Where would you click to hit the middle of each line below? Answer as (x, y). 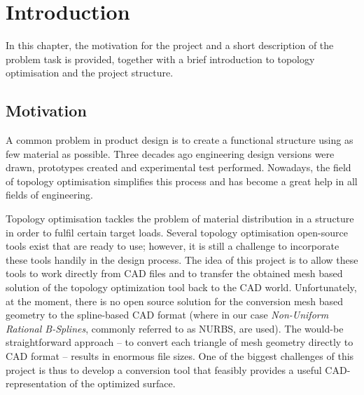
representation (36, 383)
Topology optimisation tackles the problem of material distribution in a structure (180, 219)
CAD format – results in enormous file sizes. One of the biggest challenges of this (180, 356)
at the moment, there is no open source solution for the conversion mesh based (175, 301)
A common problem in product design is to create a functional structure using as (180, 140)
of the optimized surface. (122, 383)
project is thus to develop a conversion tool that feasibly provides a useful (164, 369)
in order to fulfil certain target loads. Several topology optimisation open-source (177, 232)
